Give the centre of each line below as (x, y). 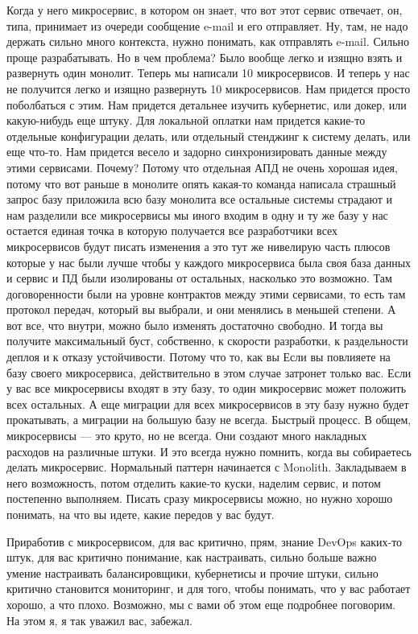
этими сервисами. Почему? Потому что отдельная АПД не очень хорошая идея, (202, 167)
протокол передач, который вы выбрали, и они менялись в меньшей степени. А (201, 309)
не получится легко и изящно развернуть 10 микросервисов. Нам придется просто (209, 88)
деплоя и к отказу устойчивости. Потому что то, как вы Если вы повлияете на (199, 357)
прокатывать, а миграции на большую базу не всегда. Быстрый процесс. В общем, (209, 420)
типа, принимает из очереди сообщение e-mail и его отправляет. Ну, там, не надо (207, 25)
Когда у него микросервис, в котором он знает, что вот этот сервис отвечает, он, (205, 10)
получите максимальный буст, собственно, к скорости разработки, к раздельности (207, 341)
